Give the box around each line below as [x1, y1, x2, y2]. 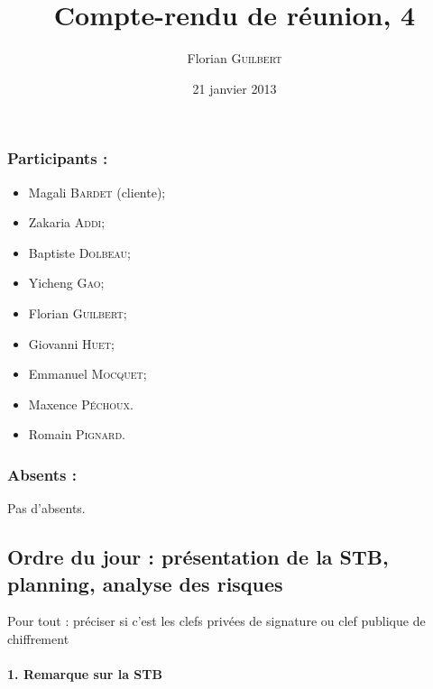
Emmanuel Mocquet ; [28, 364, 147, 383]
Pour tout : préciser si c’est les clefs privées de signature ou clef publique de [7, 611, 426, 630]
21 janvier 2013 [192, 78, 277, 97]
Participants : [7, 147, 108, 170]
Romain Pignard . [28, 425, 126, 444]
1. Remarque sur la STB [7, 665, 162, 684]
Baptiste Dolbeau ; [28, 243, 131, 262]
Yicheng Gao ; [28, 273, 105, 292]
